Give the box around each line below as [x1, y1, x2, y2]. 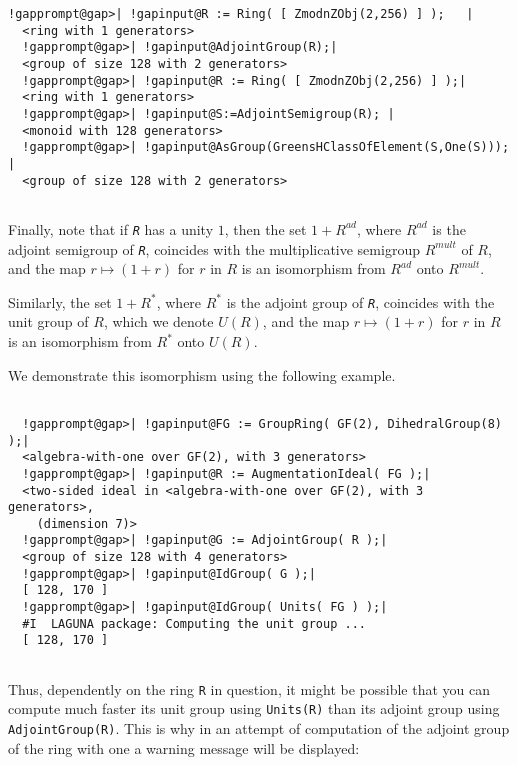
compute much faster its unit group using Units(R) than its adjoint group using [8, 698, 500, 719]
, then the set [224, 218, 307, 239]
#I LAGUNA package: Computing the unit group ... [22, 616, 366, 631]
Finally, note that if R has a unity [8, 218, 214, 239]
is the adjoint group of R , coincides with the [226, 291, 495, 312]
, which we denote [103, 311, 214, 332]
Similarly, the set [8, 291, 112, 312]
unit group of [8, 311, 89, 332]
